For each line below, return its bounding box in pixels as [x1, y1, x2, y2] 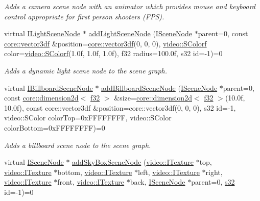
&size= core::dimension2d [114, 92, 192, 103]
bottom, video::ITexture [57, 166, 132, 177]
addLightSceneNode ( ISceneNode [88, 28, 192, 39]
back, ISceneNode [130, 177, 185, 187]
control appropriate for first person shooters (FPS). [4, 11, 164, 21]
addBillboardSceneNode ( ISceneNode [101, 82, 218, 93]
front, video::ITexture [57, 177, 125, 187]
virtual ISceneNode [4, 157, 64, 167]
